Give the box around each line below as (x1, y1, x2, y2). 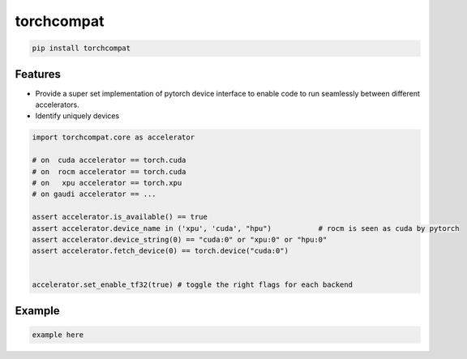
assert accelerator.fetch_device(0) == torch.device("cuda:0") (32, 246, 289, 255)
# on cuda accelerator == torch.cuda (32, 156, 186, 165)
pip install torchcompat (32, 44, 131, 53)
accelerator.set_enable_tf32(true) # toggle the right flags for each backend (32, 280, 353, 289)
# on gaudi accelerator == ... (32, 190, 157, 199)
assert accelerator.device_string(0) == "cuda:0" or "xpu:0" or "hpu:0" (32, 235, 328, 244)
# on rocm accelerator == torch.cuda (32, 167, 186, 176)
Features (15, 67, 61, 81)
